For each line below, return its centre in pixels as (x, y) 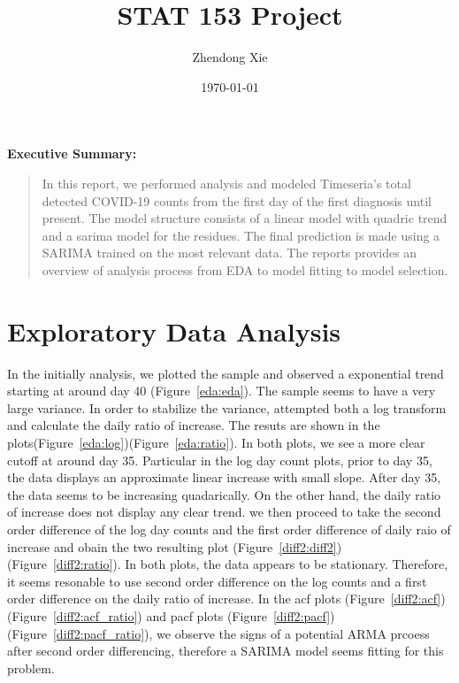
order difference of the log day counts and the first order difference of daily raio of (229, 529)
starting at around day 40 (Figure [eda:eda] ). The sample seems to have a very (222, 391)
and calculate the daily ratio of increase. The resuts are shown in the (194, 425)
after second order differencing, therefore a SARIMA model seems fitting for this (226, 651)
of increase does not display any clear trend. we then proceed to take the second (224, 512)
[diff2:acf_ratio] (95, 615)
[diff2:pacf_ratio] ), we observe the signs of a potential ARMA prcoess (241, 633)
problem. (31, 668)
